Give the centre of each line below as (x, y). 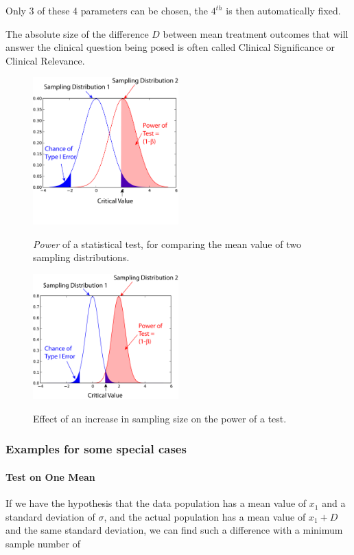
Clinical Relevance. (45, 60)
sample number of (43, 543)
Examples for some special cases (96, 449)
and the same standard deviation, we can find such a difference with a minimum (174, 530)
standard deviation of (50, 516)
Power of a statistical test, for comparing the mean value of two (167, 243)
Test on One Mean (50, 476)
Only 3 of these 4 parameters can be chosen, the (107, 10)
